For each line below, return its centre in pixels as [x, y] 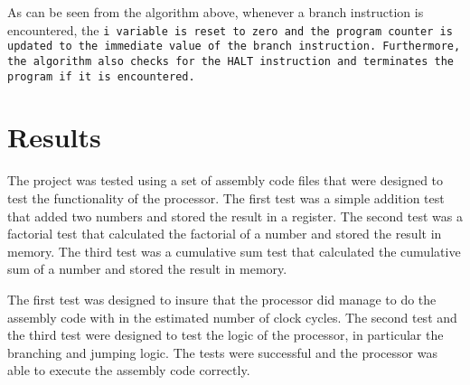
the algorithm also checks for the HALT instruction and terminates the [230, 61]
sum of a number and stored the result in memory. [147, 269]
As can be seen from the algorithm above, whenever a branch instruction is [216, 12]
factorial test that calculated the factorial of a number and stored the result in [225, 234]
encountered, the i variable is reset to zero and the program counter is [230, 29]
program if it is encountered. [101, 76]
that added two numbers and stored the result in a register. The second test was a [235, 216]
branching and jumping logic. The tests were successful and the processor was [222, 352]
